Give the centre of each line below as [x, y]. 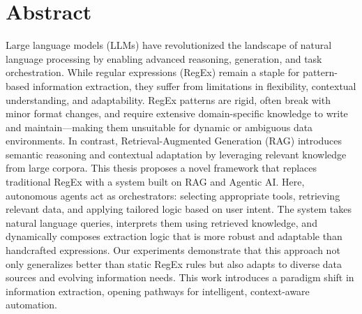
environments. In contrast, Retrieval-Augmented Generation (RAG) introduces [174, 141]
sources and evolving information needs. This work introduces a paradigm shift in [180, 277]
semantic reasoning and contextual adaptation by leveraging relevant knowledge [176, 154]
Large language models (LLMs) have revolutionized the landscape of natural [169, 45]
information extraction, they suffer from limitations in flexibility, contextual [194, 85]
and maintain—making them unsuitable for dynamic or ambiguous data [159, 127]
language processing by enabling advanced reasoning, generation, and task [164, 58]
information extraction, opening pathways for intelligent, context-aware [158, 291]
